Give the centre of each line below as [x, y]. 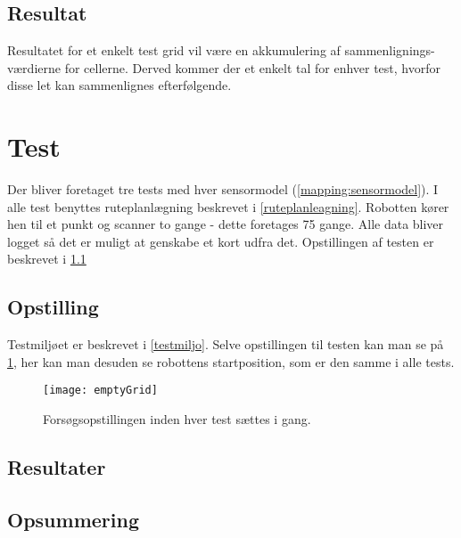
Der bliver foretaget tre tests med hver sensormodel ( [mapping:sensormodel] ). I [223, 189]
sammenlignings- [390, 50]
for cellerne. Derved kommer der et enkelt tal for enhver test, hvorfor [253, 67]
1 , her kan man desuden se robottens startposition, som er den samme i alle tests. [231, 361]
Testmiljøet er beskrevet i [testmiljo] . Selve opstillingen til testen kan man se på [226, 344]
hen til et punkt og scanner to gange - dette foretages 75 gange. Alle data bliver [226, 224]
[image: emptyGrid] [100, 391]
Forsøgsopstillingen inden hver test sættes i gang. [177, 419]
